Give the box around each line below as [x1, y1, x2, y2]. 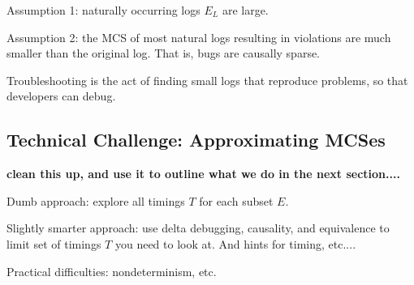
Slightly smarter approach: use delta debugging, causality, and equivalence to [6, 219, 390, 236]
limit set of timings [6, 235, 101, 252]
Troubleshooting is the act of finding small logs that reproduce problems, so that [6, 71, 408, 88]
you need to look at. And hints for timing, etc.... [114, 235, 356, 252]
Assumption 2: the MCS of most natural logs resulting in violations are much [6, 28, 391, 45]
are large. [222, 2, 269, 18]
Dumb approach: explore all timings [6, 192, 185, 209]
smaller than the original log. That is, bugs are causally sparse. [6, 45, 321, 62]
